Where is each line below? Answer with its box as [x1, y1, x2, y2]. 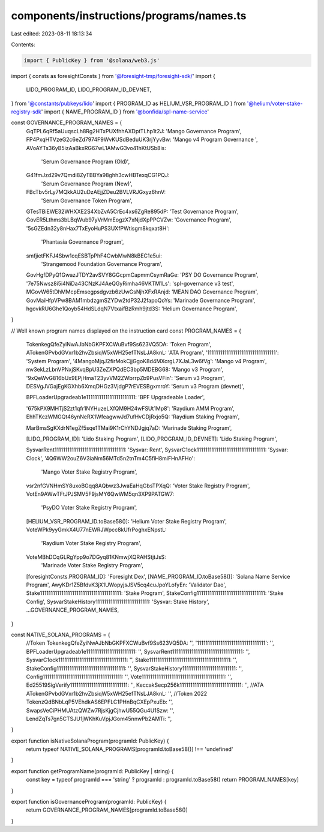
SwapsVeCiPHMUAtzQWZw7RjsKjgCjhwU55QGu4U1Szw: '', [26, 707, 175, 714]
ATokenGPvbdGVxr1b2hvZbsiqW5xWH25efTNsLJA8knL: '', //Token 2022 [26, 690, 207, 697]
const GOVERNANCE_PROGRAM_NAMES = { [11, 119, 122, 126]
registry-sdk [11, 108, 42, 115]
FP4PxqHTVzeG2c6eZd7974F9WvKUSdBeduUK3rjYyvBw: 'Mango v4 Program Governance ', [26, 136, 258, 143]
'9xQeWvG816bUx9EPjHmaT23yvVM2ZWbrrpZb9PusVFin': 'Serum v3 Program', [26, 374, 225, 381]
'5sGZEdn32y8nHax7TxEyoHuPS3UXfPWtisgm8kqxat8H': [26, 225, 170, 232]
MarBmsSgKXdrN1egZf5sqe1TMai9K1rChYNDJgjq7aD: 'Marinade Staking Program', [26, 424, 232, 432]
